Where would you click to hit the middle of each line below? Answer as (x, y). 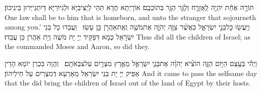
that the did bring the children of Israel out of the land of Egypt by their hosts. (128, 83)
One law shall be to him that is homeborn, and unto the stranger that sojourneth (130, 17)
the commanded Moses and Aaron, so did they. (77, 46)
